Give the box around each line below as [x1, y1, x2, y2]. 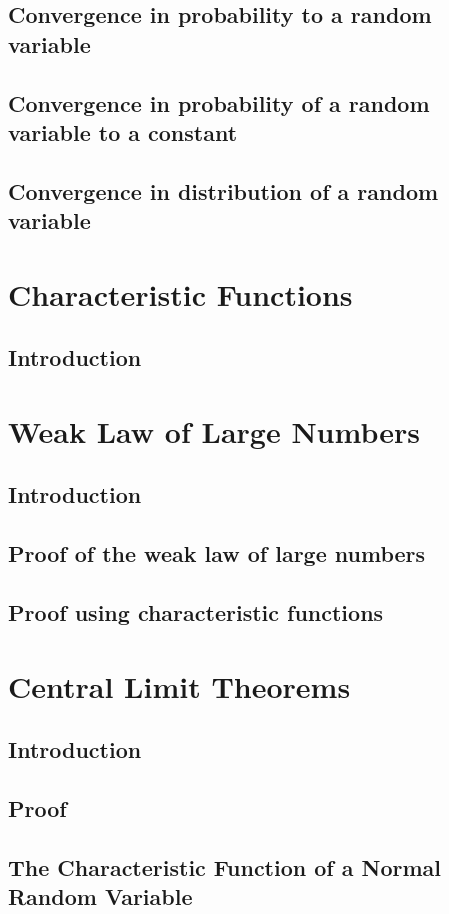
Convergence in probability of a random [8, 87, 430, 118]
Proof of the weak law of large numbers [8, 538, 426, 569]
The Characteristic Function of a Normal [8, 851, 441, 882]
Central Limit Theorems [8, 665, 351, 706]
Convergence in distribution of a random [8, 175, 439, 206]
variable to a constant [8, 116, 238, 147]
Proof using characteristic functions [8, 597, 384, 627]
